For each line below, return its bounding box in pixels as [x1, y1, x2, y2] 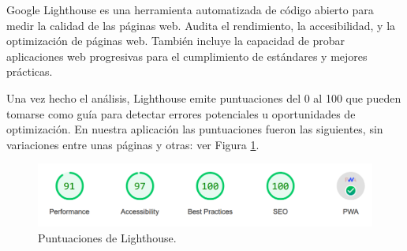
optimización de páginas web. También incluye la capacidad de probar [6, 32, 345, 49]
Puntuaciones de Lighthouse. [38, 229, 177, 245]
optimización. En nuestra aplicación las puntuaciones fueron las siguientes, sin [6, 121, 383, 137]
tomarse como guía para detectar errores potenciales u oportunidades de [6, 105, 356, 122]
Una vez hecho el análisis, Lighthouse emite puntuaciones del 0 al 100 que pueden [6, 89, 401, 106]
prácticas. [6, 63, 53, 80]
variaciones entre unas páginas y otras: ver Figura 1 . [6, 136, 260, 152]
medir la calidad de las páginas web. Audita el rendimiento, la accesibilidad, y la [6, 17, 396, 33]
